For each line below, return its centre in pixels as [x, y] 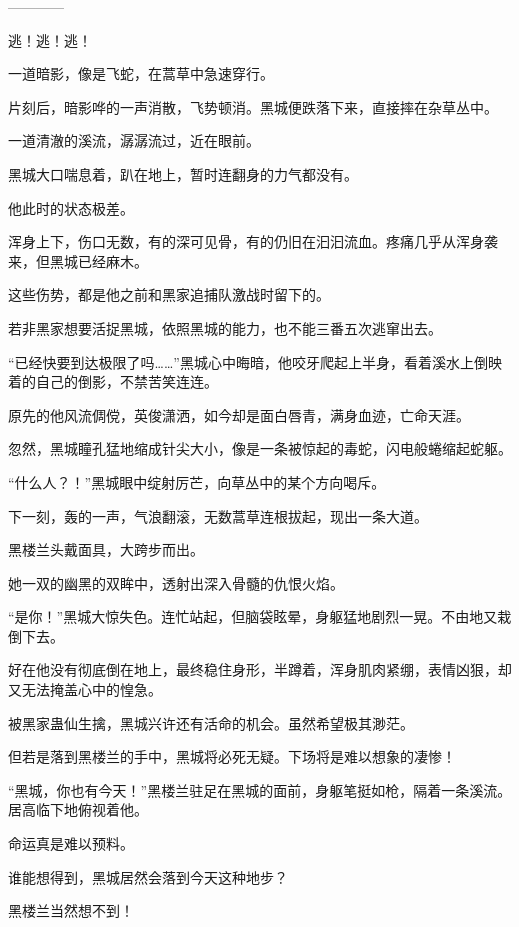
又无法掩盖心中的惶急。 [85, 689]
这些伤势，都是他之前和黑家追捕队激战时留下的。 [169, 294]
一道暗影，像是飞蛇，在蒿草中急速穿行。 [141, 73]
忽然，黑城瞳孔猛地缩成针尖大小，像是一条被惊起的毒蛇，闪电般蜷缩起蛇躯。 [260, 448]
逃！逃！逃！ [50, 39]
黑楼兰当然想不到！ [71, 910]
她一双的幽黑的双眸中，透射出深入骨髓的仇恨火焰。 [176, 582]
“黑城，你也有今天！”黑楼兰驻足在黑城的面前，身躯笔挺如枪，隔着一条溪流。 [260, 789]
